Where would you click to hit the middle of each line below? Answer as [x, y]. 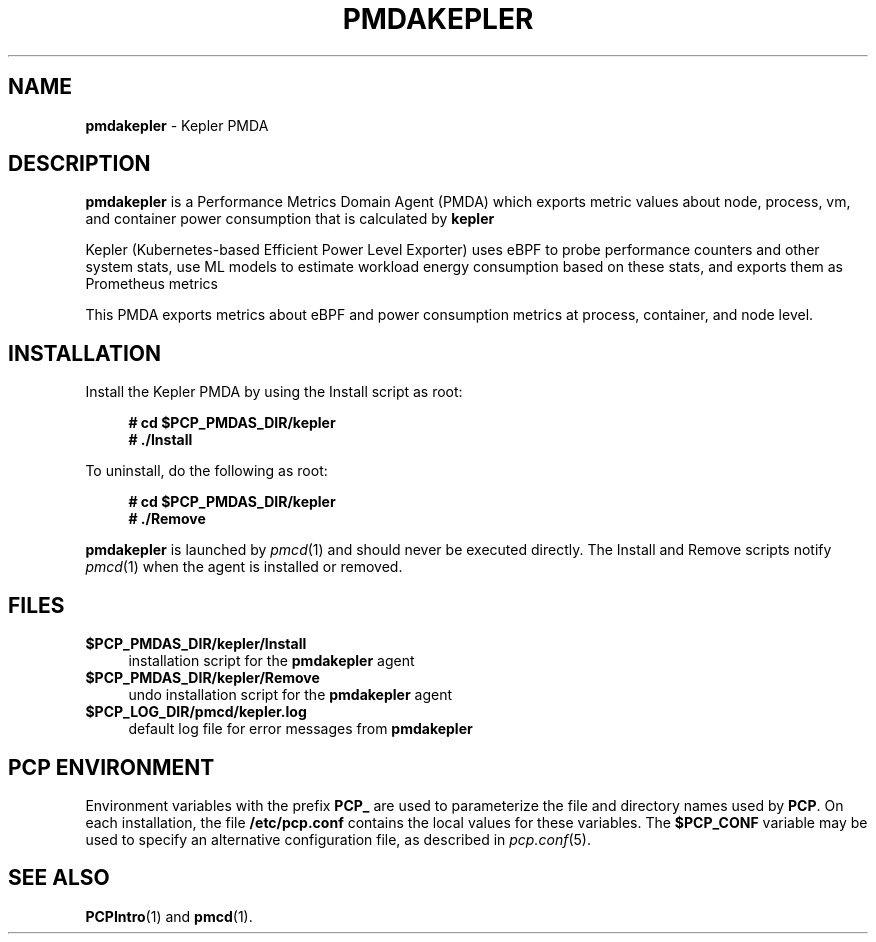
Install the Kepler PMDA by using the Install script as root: [274, 392]
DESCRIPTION [79, 164]
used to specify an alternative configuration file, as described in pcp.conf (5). [338, 839]
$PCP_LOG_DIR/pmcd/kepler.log [196, 712]
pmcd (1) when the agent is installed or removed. [244, 567]
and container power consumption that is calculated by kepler [290, 219]
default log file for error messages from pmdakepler [300, 729]
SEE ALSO [59, 878]
